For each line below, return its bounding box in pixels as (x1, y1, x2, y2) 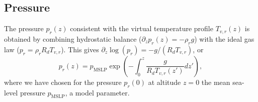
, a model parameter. (65, 87, 130, 97)
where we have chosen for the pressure (4, 76, 122, 87)
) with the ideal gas (194, 34, 254, 44)
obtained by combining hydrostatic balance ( (4, 34, 142, 44)
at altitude (148, 76, 181, 87)
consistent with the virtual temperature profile (70, 23, 213, 34)
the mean (201, 76, 230, 87)
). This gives (61, 44, 99, 54)
